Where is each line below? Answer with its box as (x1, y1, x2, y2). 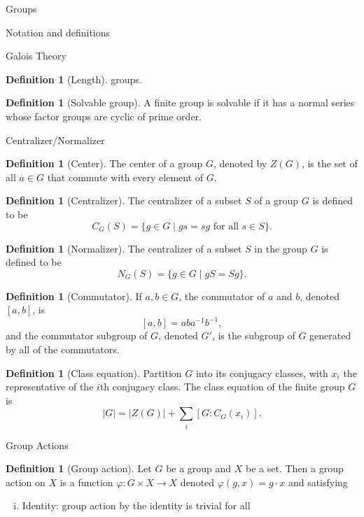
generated (309, 328, 351, 343)
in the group (254, 241, 307, 255)
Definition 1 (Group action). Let (6, 461, 152, 476)
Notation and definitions (6, 24, 111, 39)
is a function (59, 474, 113, 489)
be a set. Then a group (246, 461, 344, 476)
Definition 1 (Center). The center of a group (6, 156, 203, 171)
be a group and (166, 461, 232, 476)
